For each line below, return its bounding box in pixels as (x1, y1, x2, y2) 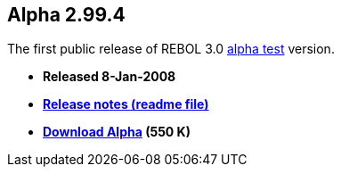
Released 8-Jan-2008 (43, 69, 176, 85)
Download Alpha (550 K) (43, 124, 191, 140)
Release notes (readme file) (43, 96, 209, 112)
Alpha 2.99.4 (7, 4, 126, 26)
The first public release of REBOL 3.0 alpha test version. (7, 41, 335, 57)
